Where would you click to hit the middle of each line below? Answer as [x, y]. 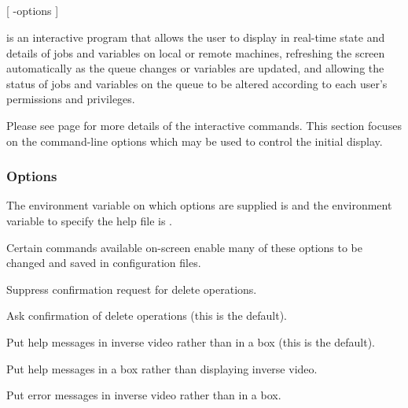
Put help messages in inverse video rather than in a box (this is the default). [191, 341]
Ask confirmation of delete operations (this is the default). [147, 315]
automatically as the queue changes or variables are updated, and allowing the [195, 68]
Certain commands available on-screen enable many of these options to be [185, 247]
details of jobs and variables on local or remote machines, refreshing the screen [196, 52]
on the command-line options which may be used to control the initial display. [195, 141]
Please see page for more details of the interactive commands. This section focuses [204, 125]
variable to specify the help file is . [89, 220]
